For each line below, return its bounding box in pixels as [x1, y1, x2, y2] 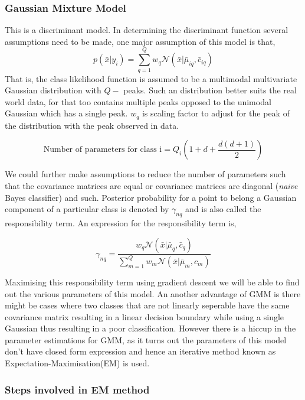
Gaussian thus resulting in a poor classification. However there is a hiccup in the [5, 322, 296, 334]
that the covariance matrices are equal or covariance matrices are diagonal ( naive [5, 179, 298, 191]
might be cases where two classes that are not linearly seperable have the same [5, 299, 290, 311]
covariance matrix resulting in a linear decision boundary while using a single [5, 310, 284, 323]
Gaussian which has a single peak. [5, 107, 128, 119]
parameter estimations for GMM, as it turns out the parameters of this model [5, 333, 287, 346]
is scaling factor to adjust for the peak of [142, 107, 290, 119]
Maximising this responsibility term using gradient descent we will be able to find [5, 275, 300, 288]
